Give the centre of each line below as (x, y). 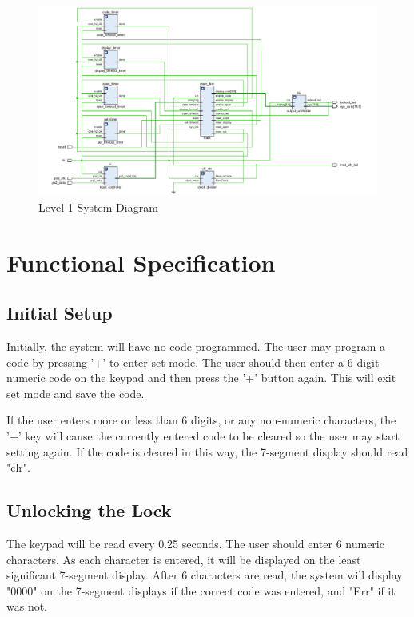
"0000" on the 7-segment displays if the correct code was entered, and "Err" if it (201, 590)
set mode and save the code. (76, 393)
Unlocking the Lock (89, 510)
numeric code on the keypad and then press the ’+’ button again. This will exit (201, 378)
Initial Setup (60, 313)
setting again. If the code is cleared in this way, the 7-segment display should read (207, 451)
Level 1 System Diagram (98, 207)
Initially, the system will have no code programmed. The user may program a (196, 346)
